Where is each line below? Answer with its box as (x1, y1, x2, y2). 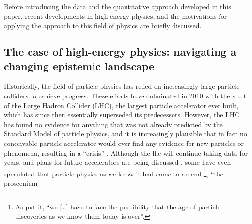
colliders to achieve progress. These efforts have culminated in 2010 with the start (4, 90, 247, 100)
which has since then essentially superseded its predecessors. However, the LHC (4, 110, 240, 120)
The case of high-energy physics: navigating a (4, 44, 236, 59)
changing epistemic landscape (4, 58, 155, 73)
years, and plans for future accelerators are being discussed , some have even (4, 157, 231, 167)
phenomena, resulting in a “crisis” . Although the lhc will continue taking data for (4, 147, 248, 158)
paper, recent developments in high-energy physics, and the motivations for (4, 11, 227, 21)
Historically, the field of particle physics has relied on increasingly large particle (4, 81, 240, 91)
